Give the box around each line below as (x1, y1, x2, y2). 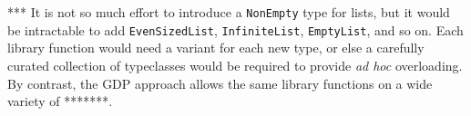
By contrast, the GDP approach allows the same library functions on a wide (7, 73, 433, 92)
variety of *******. (7, 92, 113, 111)
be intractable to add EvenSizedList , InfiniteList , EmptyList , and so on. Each (7, 20, 464, 39)
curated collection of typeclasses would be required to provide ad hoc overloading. (7, 55, 463, 74)
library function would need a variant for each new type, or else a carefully (7, 38, 425, 57)
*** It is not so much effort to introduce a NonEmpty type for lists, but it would (7, 3, 450, 21)
